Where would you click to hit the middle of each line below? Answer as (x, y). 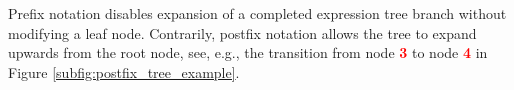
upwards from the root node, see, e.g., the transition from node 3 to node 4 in (248, 52)
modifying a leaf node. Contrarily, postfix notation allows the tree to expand (242, 32)
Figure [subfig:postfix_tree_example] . (124, 71)
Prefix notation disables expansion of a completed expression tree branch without (257, 13)
